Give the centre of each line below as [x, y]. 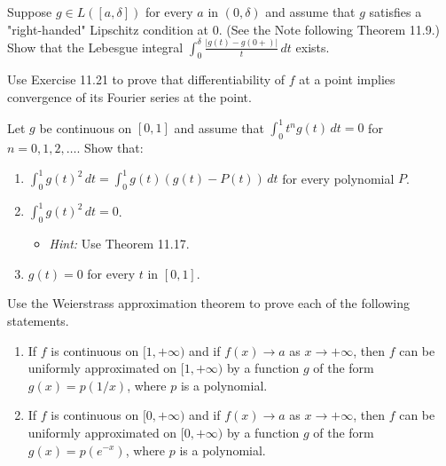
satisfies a [395, 12]
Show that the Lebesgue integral [95, 47]
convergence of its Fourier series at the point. [129, 97]
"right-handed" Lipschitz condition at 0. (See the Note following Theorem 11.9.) [223, 29]
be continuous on [86, 127]
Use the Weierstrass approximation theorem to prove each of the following [208, 303]
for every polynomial [338, 178]
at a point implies [347, 79]
